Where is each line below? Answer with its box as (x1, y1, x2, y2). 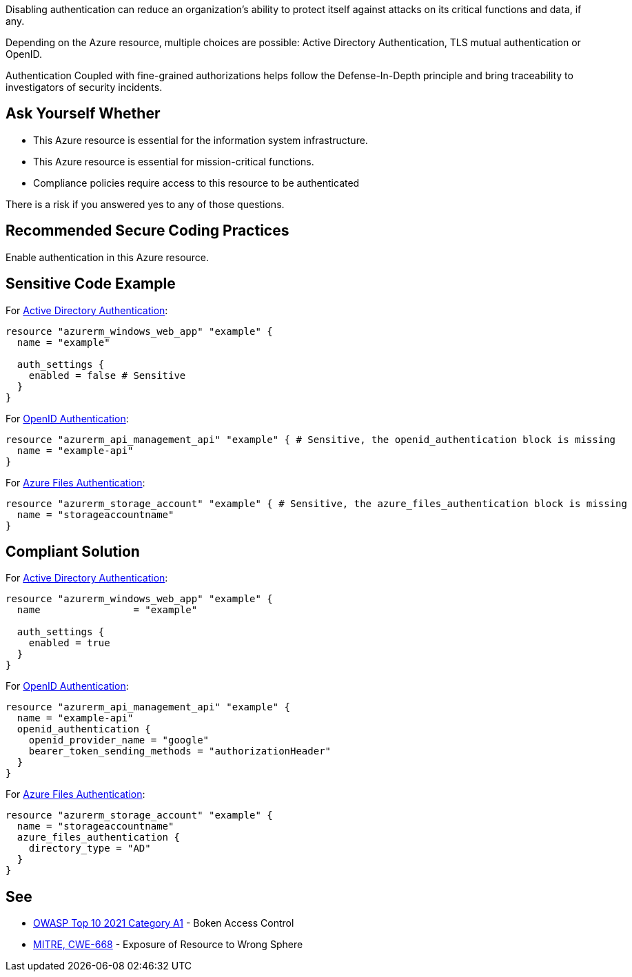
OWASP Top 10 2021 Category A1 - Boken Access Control (33, 917, 294, 929)
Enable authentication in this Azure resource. (6, 251, 210, 263)
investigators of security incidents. (6, 81, 163, 93)
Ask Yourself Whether (6, 105, 161, 123)
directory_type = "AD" (28, 843, 151, 854)
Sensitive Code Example (6, 275, 176, 293)
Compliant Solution (6, 542, 140, 560)
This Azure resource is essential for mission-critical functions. (33, 155, 314, 167)
